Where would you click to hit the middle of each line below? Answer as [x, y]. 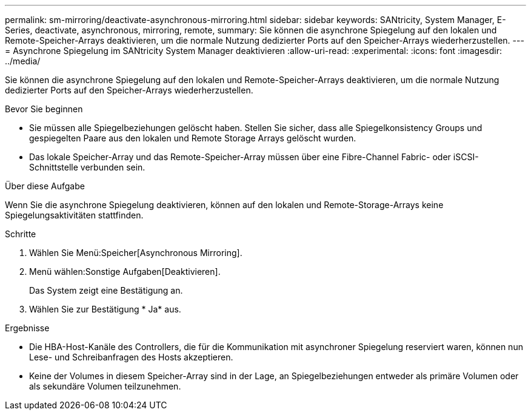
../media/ [23, 61]
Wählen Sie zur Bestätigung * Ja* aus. [105, 309]
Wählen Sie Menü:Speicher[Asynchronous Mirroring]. [136, 253]
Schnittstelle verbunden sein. [87, 167]
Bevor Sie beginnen [44, 109]
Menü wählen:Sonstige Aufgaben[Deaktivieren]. [125, 272]
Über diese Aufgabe [45, 186]
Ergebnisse [27, 328]
